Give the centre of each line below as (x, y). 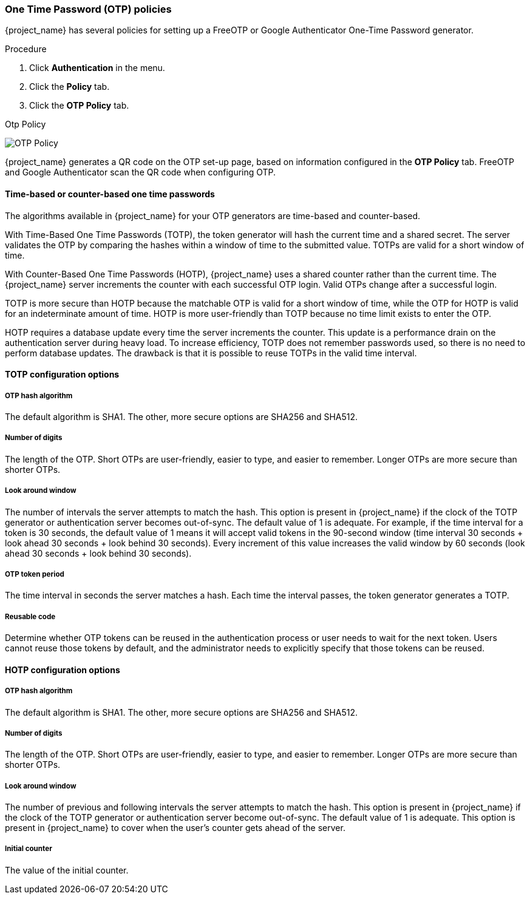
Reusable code (30, 616)
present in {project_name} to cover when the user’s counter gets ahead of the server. (175, 828)
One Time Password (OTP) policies (88, 9)
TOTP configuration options (62, 375)
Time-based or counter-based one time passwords (110, 194)
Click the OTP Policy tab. (79, 106)
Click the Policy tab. (70, 87)
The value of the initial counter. (67, 870)
